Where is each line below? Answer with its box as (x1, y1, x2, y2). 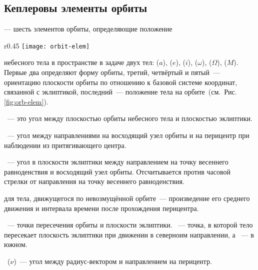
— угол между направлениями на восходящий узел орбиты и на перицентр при (7, 130, 249, 140)
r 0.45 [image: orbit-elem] (4, 40, 90, 50)
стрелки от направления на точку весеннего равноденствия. (4, 176, 184, 186)
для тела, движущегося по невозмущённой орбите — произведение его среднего (4, 192, 250, 203)
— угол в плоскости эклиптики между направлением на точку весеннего (7, 156, 228, 167)
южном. (4, 239, 27, 249)
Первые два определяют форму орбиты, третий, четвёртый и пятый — (4, 67, 220, 77)
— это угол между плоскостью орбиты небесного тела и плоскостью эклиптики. (7, 113, 252, 123)
